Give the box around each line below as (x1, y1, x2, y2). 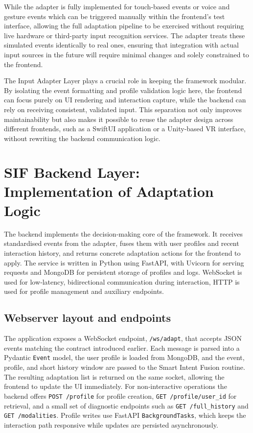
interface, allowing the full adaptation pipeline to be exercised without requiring (4, 21, 244, 31)
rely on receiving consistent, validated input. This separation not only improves (4, 104, 242, 114)
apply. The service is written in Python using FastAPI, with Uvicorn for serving (4, 257, 244, 267)
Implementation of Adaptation (4, 181, 214, 201)
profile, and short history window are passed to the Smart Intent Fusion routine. (4, 362, 245, 372)
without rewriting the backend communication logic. (4, 133, 161, 143)
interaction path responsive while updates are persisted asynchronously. (4, 419, 218, 430)
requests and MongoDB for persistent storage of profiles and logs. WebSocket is (4, 267, 242, 277)
